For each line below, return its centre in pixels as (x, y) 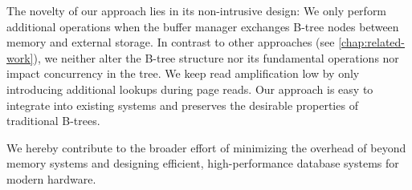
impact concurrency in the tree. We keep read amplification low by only (183, 73)
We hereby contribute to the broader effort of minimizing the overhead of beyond (206, 147)
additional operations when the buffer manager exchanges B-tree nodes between (203, 26)
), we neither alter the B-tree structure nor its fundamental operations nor (216, 57)
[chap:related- (372, 42)
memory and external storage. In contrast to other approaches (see (171, 42)
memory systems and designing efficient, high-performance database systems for (203, 163)
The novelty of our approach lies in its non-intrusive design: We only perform (197, 10)
